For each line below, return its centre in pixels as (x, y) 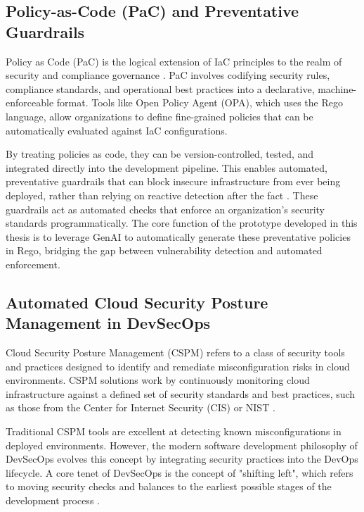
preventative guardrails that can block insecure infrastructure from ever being (173, 181)
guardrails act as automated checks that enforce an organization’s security (165, 209)
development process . (53, 500)
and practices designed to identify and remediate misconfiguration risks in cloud (178, 366)
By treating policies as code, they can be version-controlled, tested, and (160, 154)
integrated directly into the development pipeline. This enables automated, (167, 167)
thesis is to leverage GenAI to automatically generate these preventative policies (178, 236)
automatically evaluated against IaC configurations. (117, 130)
